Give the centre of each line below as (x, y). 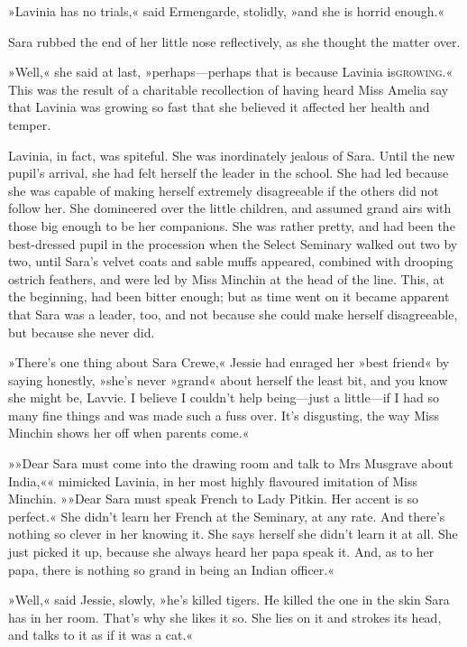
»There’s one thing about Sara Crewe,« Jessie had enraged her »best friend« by (229, 362)
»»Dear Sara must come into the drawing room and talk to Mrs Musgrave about (231, 463)
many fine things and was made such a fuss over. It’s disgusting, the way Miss (224, 415)
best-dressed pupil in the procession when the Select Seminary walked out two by (233, 243)
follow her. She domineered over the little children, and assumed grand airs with (230, 208)
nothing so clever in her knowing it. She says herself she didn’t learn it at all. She (233, 534)
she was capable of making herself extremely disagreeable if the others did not (224, 190)
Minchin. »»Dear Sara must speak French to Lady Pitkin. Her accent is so (214, 499)
